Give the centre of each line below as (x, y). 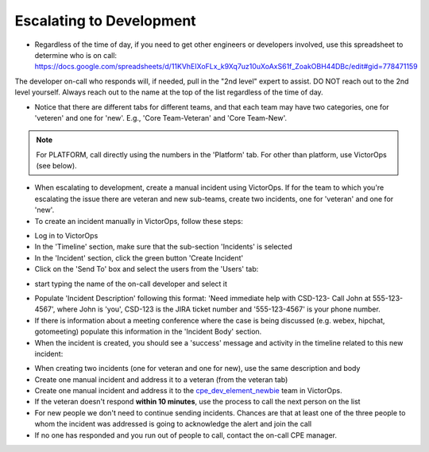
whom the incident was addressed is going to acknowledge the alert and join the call (173, 424)
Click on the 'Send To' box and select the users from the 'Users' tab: (147, 269)
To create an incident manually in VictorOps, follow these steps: (139, 221)
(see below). (56, 166)
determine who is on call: (76, 55)
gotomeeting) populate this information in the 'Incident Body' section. (148, 332)
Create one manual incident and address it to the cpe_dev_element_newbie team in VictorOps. (188, 391)
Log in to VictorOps (66, 236)
